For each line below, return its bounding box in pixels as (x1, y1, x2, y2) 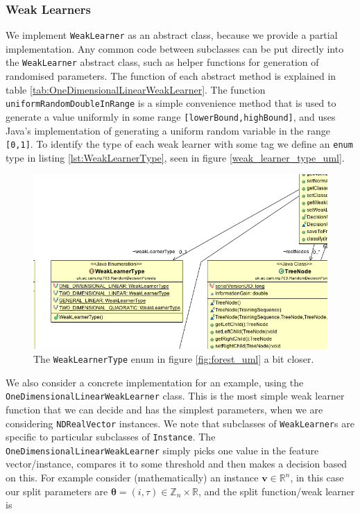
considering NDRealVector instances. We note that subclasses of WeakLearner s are (6, 416, 354, 430)
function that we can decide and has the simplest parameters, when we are (6, 402, 323, 416)
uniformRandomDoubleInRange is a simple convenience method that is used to (6, 96, 336, 110)
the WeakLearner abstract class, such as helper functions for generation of (6, 55, 319, 69)
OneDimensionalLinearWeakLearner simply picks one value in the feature (6, 443, 319, 457)
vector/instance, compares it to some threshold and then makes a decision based (6, 456, 348, 471)
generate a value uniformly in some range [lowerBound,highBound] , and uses (6, 109, 336, 123)
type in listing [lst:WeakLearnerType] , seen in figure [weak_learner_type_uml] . (6, 150, 345, 164)
